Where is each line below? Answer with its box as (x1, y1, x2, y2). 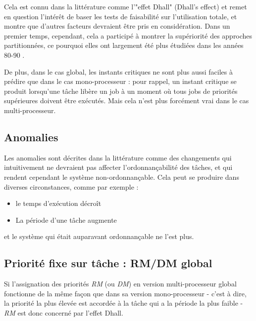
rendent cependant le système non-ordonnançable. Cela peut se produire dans (4, 171, 239, 182)
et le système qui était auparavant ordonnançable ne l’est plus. (4, 231, 194, 241)
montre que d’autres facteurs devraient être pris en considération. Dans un (4, 21, 230, 31)
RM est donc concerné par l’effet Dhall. (4, 307, 123, 318)
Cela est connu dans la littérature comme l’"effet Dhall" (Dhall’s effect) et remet (4, 1, 247, 11)
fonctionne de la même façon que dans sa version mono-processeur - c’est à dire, (4, 288, 247, 298)
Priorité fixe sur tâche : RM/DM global (4, 255, 212, 271)
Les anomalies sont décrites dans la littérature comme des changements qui (4, 152, 232, 162)
